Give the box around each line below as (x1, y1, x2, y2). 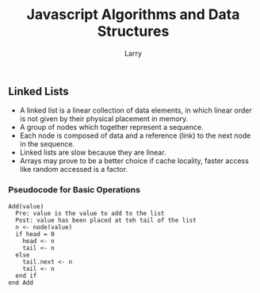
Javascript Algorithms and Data (26, 6, 240, 24)
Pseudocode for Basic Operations (8, 185, 141, 196)
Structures (97, 22, 170, 40)
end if (15, 272, 37, 280)
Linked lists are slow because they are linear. (19, 148, 166, 158)
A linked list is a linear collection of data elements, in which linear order (19, 105, 252, 116)
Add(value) (8, 202, 44, 211)
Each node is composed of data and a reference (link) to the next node (19, 131, 251, 140)
